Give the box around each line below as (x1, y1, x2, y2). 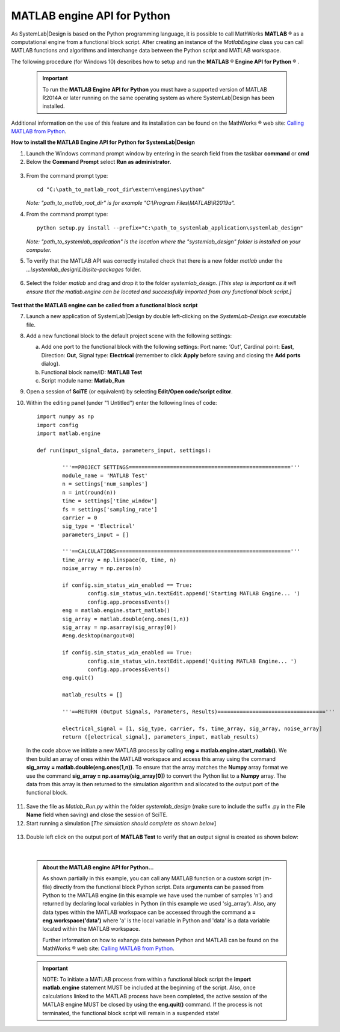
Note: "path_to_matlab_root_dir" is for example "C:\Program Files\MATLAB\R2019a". (26, 199, 235, 207)
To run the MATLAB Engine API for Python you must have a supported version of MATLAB (42, 86, 267, 93)
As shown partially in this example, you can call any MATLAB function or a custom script (42, 875, 262, 882)
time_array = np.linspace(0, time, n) (62, 556, 177, 563)
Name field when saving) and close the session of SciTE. (26, 811, 168, 819)
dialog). (41, 360, 60, 367)
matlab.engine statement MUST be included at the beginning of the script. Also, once (42, 984, 256, 991)
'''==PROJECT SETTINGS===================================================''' (62, 464, 300, 471)
